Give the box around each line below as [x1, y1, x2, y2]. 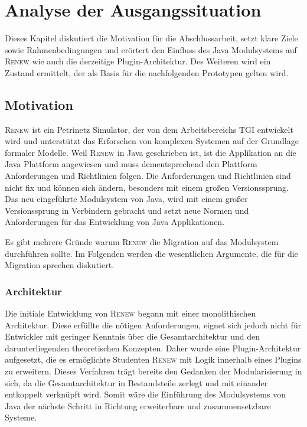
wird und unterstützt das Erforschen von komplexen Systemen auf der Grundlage [5, 135, 299, 147]
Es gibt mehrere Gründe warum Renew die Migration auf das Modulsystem [5, 236, 279, 248]
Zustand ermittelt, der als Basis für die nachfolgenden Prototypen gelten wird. [5, 66, 289, 79]
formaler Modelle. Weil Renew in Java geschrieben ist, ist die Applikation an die [5, 146, 296, 158]
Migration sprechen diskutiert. [5, 259, 115, 271]
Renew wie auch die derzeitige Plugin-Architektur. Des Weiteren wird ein [5, 55, 271, 67]
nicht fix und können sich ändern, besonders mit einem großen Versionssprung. [5, 181, 289, 193]
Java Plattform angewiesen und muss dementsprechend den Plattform [5, 158, 257, 170]
